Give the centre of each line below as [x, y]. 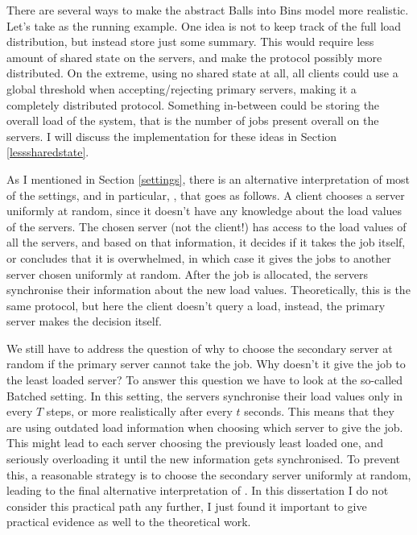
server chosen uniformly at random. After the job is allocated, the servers [188, 274]
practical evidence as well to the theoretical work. [129, 522]
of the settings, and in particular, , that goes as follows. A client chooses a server [206, 195]
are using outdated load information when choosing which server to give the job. [205, 427]
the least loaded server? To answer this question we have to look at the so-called [205, 380]
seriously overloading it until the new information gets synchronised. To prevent [204, 459]
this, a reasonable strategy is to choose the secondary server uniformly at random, [209, 474]
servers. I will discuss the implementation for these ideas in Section [172, 136]
